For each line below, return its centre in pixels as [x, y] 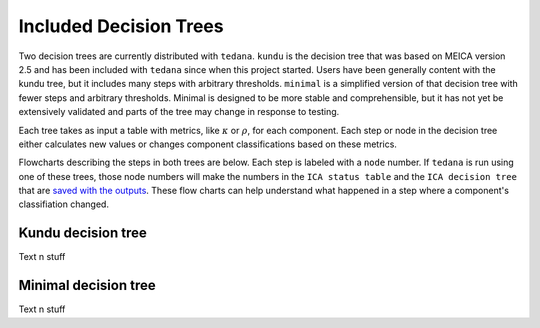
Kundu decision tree [82, 233]
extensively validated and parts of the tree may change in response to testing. [179, 112]
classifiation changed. [64, 204]
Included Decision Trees [121, 26]
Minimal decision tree [87, 285]
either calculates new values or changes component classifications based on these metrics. [207, 144]
